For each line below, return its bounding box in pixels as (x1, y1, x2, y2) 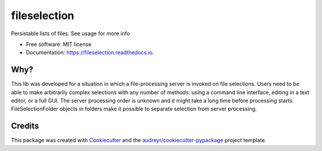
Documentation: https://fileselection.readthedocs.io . (26, 49, 154, 56)
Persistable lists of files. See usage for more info (11, 30, 131, 37)
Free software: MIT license (26, 41, 92, 48)
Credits (11, 121, 39, 131)
